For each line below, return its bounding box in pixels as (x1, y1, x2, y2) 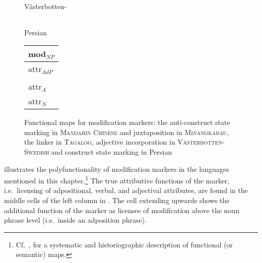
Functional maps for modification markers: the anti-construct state (24, 117, 230, 127)
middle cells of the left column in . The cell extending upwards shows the (4, 195, 230, 205)
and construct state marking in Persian (51, 146, 172, 157)
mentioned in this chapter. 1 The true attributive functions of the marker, (4, 174, 230, 185)
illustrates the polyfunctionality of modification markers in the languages (4, 163, 229, 174)
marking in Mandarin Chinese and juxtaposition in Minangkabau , (24, 126, 229, 137)
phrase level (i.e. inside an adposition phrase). (4, 215, 147, 225)
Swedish (24, 146, 49, 157)
